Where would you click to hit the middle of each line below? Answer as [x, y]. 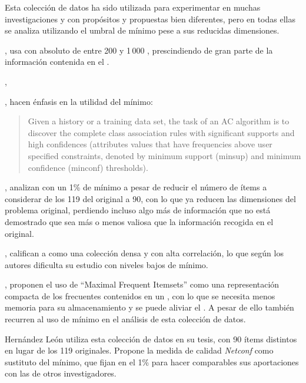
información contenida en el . [57, 62]
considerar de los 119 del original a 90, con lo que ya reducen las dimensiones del [150, 198]
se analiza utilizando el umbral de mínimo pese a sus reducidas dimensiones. [142, 30]
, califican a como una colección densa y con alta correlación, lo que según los [144, 253]
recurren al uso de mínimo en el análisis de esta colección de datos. [125, 319]
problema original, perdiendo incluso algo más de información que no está [138, 210]
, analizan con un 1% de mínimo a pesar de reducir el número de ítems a [136, 187]
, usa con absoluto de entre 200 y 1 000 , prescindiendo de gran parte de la [139, 50]
